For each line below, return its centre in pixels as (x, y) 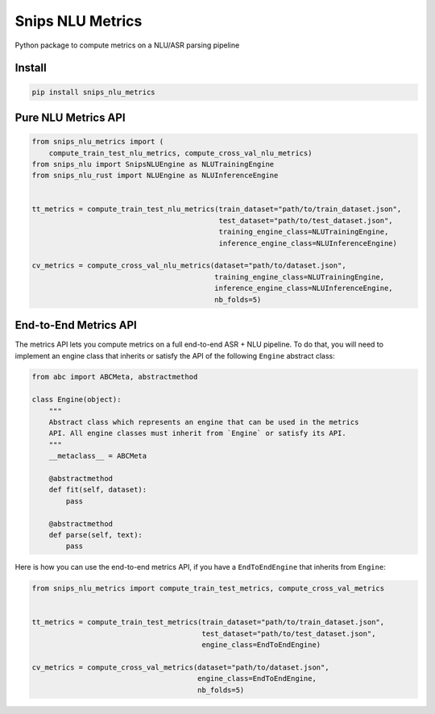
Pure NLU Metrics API (70, 117)
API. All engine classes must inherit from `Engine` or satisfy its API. (197, 434)
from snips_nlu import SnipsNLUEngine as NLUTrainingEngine (153, 164)
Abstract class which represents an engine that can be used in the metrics (204, 422)
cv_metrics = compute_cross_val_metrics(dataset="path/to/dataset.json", (180, 668)
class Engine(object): (77, 400)
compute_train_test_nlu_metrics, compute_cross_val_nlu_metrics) (180, 153)
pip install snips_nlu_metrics (94, 92)
